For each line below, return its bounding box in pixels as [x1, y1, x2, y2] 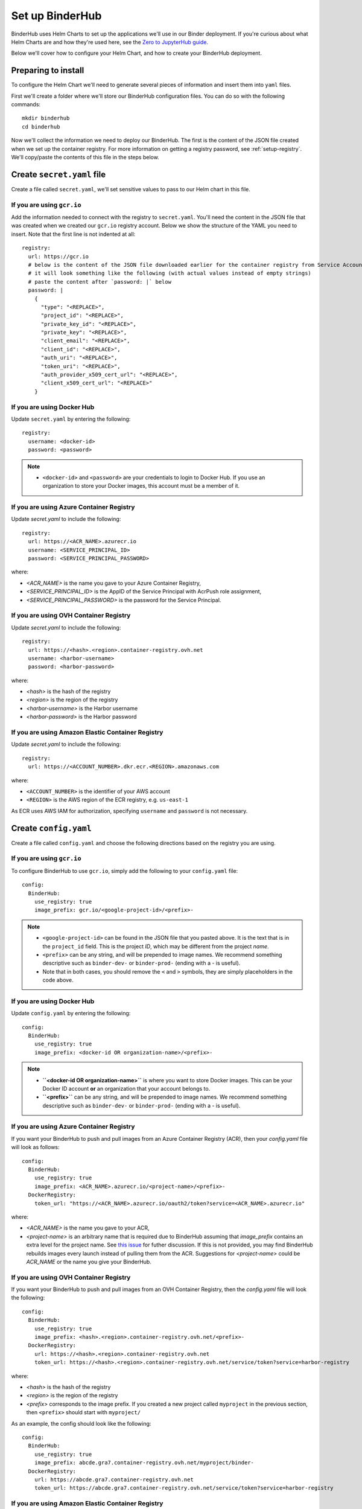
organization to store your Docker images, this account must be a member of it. [42, 482, 240, 490]
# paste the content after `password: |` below [28, 278, 172, 285]
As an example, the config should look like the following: [11, 1420, 151, 1427]
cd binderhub [22, 123, 60, 130]
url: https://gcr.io [28, 253, 89, 260]
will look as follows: [11, 1144, 60, 1151]
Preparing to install [11, 65, 84, 75]
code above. [42, 977, 74, 984]
